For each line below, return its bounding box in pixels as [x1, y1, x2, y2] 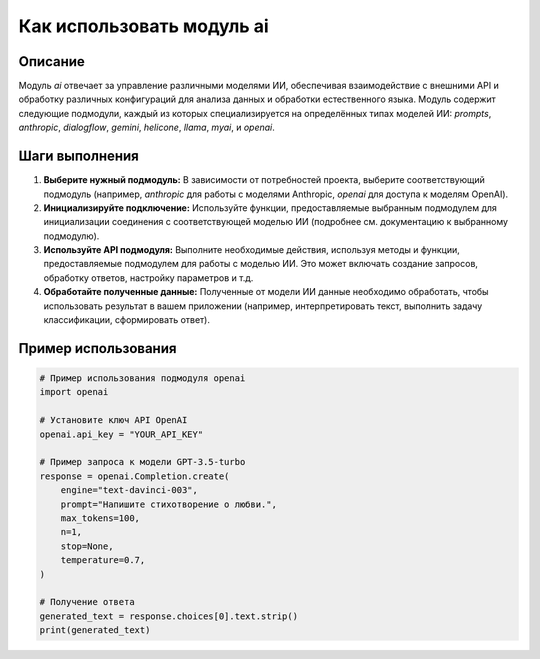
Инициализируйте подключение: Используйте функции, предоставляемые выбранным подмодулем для [43, 201, 497, 214]
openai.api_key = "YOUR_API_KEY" [39, 428, 204, 440]
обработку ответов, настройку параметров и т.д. [43, 271, 254, 284]
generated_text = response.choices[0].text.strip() [39, 610, 299, 622]
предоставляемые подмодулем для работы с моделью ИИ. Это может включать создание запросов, [43, 258, 479, 270]
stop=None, [60, 540, 114, 552]
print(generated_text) [39, 625, 151, 636]
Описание [18, 53, 85, 70]
